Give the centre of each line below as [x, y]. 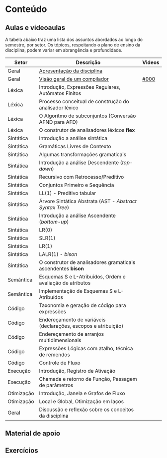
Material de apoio [33, 433]
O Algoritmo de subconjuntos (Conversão [87, 116]
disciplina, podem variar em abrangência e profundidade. [64, 50]
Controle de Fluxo [60, 363]
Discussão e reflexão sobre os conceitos [86, 409]
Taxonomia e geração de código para [83, 305]
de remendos [55, 354]
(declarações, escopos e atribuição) [81, 326]
